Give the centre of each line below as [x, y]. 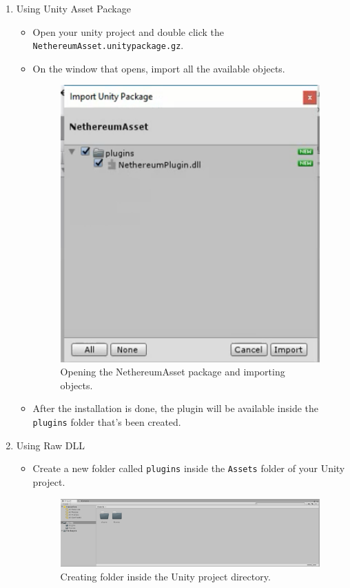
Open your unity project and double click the [128, 31]
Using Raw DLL [51, 445]
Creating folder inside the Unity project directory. [165, 576]
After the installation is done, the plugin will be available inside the [176, 408]
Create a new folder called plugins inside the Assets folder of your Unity [189, 468]
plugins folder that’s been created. [107, 422]
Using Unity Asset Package [73, 8]
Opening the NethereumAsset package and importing [173, 372]
